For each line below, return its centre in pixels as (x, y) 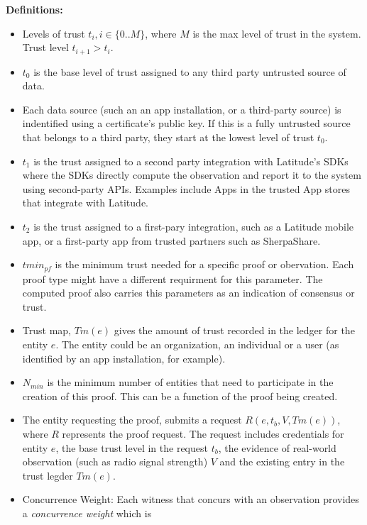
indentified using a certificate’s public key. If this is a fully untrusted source (186, 123)
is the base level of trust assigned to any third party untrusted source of (190, 71)
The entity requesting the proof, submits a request (132, 420)
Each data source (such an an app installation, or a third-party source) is (182, 109)
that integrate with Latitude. (85, 203)
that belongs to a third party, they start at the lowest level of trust (168, 137)
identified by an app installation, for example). (124, 358)
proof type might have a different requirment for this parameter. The (172, 278)
